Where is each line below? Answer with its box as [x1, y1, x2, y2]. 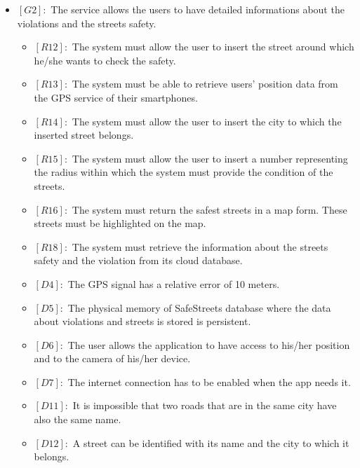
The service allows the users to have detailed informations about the [51, 2, 345, 16]
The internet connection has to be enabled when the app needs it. [67, 374, 351, 389]
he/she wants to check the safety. [34, 53, 176, 67]
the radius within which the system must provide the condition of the [34, 165, 333, 179]
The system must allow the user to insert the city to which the [72, 113, 342, 128]
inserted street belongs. [34, 128, 134, 142]
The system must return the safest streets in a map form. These [72, 202, 347, 216]
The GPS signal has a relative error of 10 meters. [67, 276, 280, 291]
